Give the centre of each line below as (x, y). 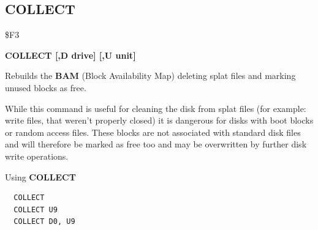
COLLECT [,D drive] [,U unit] (70, 55)
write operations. (37, 156)
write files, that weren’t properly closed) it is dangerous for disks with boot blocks (159, 120)
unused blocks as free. (46, 87)
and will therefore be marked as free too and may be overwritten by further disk (156, 144)
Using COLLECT (40, 176)
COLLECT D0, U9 (44, 222)
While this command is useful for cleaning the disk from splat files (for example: (156, 108)
